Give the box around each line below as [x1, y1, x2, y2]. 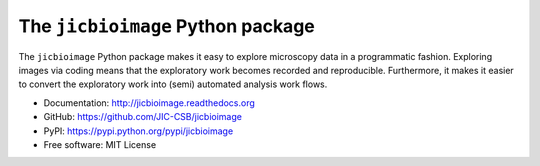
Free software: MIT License [43, 138, 157, 150]
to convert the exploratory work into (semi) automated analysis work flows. [18, 78, 328, 90]
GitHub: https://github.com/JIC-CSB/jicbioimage [43, 111, 242, 123]
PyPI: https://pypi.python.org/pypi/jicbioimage [43, 125, 234, 137]
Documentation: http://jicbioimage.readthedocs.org [43, 96, 255, 109]
